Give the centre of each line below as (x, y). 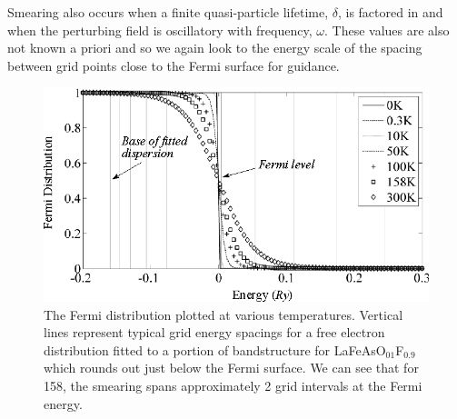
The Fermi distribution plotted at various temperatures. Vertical (224, 314)
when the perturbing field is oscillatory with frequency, (160, 30)
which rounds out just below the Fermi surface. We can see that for (231, 368)
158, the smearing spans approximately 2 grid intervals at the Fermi (233, 386)
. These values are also (387, 30)
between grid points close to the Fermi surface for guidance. (174, 65)
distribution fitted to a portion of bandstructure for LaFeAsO (215, 349)
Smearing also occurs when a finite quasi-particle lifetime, (168, 12)
